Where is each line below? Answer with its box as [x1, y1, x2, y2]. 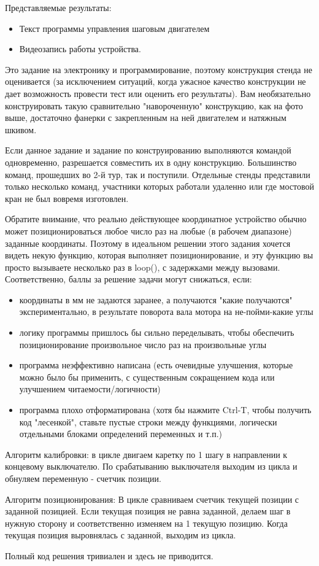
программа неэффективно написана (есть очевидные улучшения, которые [19, 359, 293, 371]
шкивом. [5, 123, 37, 136]
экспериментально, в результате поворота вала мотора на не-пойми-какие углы [19, 305, 313, 318]
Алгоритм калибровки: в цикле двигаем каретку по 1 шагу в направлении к [5, 448, 288, 460]
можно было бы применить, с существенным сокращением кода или [19, 370, 275, 383]
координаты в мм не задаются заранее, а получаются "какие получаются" [19, 293, 293, 306]
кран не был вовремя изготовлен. [5, 192, 129, 204]
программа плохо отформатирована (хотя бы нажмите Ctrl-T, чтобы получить [19, 403, 312, 416]
